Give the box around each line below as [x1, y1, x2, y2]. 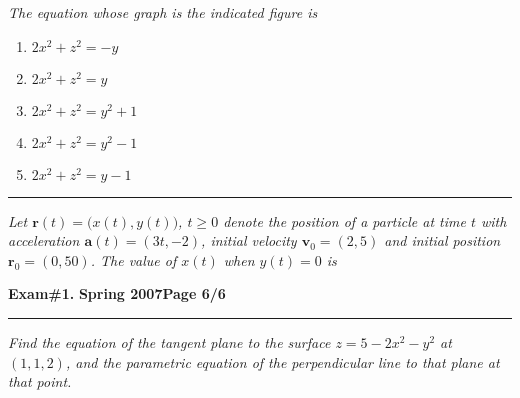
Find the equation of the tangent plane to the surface [8, 331, 331, 352]
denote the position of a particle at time [223, 210, 466, 231]
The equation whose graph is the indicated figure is [8, 2, 318, 22]
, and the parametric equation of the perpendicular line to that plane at [65, 351, 500, 372]
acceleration [8, 230, 80, 251]
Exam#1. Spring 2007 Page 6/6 [8, 283, 226, 304]
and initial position [384, 230, 501, 251]
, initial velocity [201, 230, 297, 251]
